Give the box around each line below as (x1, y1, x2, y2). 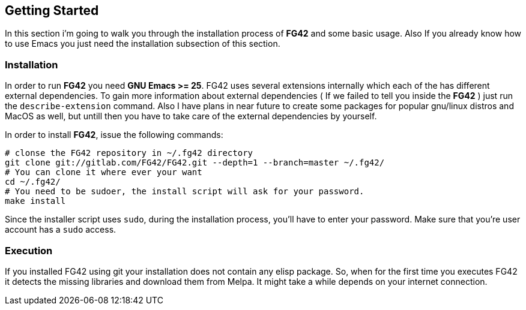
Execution (5, 244, 53, 257)
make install (5, 196, 66, 206)
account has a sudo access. (5, 224, 116, 235)
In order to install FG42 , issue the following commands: (5, 130, 223, 140)
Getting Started (5, 3, 99, 18)
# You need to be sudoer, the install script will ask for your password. (5, 186, 364, 197)
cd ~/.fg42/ (5, 177, 61, 187)
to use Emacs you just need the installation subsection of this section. (5, 38, 280, 49)
